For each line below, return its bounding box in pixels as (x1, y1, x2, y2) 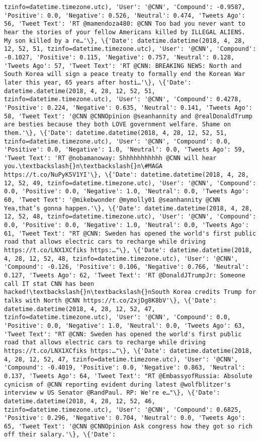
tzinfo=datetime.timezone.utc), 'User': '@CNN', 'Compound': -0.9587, (4, 4, 245, 11)
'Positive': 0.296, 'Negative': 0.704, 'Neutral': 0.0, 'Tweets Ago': (4, 414, 245, 422)
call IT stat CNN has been (4, 280, 94, 287)
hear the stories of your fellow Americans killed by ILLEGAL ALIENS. (4, 28, 245, 36)
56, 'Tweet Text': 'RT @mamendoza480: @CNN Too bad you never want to (4, 20, 245, 28)
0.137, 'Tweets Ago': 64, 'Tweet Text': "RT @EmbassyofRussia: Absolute (4, 372, 252, 380)
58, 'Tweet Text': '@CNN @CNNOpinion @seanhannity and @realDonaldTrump (4, 112, 252, 120)
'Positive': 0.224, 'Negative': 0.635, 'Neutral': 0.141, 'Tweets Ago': (4, 104, 252, 111)
